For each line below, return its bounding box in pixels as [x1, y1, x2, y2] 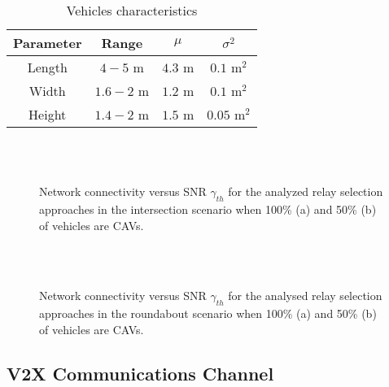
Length [27, 58, 68, 76]
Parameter [13, 33, 82, 52]
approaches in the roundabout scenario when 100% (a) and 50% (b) [39, 305, 377, 322]
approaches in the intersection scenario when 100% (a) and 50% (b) [39, 200, 377, 217]
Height [28, 105, 67, 124]
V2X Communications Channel [7, 360, 274, 385]
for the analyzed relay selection [228, 183, 383, 200]
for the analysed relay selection [228, 287, 382, 304]
